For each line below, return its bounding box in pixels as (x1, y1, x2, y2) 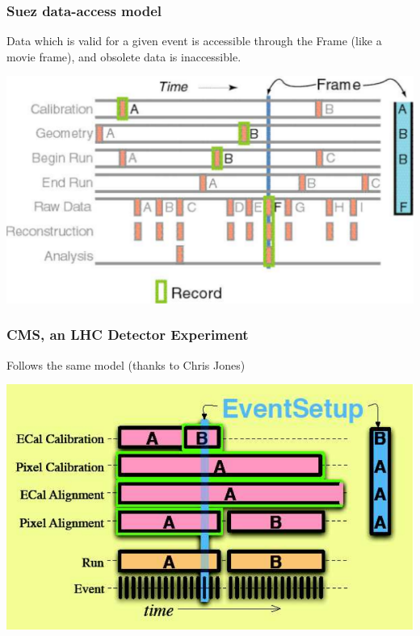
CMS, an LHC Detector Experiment (6, 324, 249, 345)
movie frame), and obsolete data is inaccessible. (6, 48, 241, 65)
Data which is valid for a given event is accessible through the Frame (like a (6, 32, 382, 49)
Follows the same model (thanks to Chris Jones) (6, 356, 246, 373)
